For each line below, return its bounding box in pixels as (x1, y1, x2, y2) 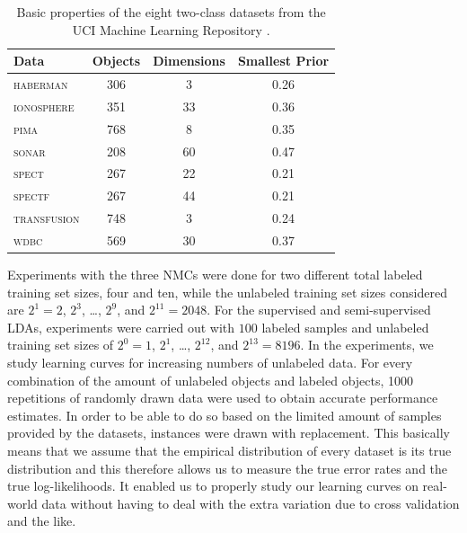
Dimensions (153, 51, 225, 70)
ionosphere (13, 96, 75, 115)
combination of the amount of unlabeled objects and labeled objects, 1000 (7, 370, 414, 389)
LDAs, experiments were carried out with (7, 317, 235, 336)
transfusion (13, 209, 80, 227)
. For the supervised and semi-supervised (207, 300, 431, 319)
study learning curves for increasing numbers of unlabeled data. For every (7, 353, 413, 371)
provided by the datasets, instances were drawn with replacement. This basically (7, 423, 450, 442)
